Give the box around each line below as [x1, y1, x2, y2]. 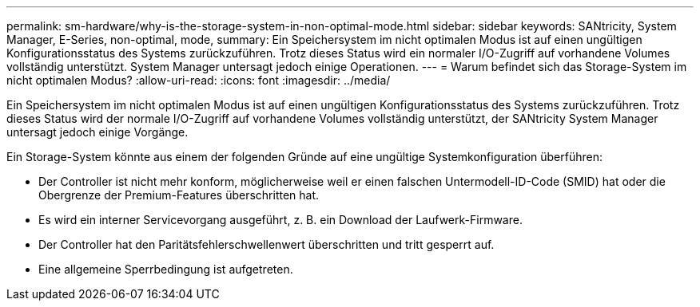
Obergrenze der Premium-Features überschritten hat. [38, 188, 320, 202]
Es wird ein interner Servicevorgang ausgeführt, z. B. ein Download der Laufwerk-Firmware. [38, 213, 523, 226]
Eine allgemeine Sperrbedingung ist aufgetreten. [38, 262, 293, 276]
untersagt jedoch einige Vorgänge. [6, 125, 189, 139]
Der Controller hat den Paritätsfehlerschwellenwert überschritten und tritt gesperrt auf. [38, 238, 495, 251]
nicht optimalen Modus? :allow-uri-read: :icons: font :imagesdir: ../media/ [6, 73, 391, 87]
